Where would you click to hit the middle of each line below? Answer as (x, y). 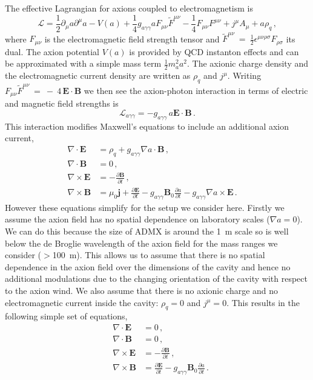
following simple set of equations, (66, 316)
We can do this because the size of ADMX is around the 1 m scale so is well (147, 231)
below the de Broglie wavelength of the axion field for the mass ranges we (141, 243)
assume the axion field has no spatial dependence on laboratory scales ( (137, 219)
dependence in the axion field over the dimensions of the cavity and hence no (148, 266)
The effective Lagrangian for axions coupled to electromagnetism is (129, 8)
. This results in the (263, 302)
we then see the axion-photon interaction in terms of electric (196, 90)
